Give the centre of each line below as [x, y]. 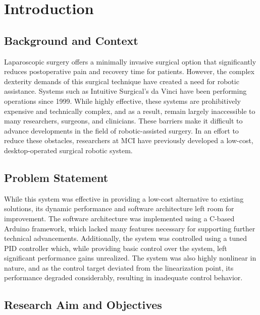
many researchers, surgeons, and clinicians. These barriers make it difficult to [123, 121]
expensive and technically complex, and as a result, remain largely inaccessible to [130, 111]
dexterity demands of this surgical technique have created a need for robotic [122, 81]
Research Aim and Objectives [83, 305]
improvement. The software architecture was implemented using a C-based [119, 218]
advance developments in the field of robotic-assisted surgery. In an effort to [121, 130]
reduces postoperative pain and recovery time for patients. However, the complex [129, 71]
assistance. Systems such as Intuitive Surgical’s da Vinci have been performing [125, 91]
